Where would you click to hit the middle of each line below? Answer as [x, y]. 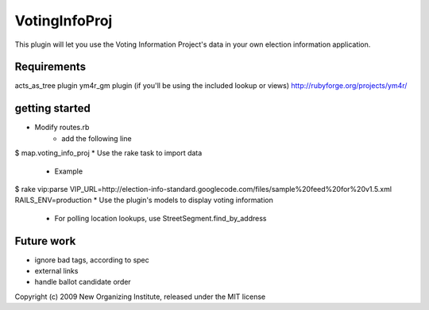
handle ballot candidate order [83, 282]
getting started [52, 108]
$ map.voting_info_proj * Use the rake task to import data [108, 153]
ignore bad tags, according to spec [92, 260]
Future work [45, 241]
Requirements [50, 67]
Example [69, 171]
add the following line [97, 138]
